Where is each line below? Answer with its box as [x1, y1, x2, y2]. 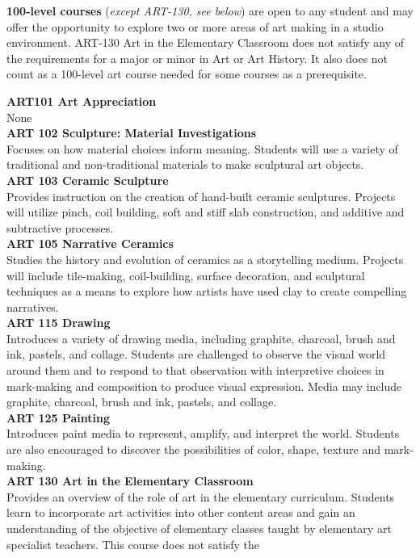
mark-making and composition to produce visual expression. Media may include [6, 377, 402, 394]
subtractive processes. [6, 219, 114, 236]
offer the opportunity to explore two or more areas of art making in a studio [6, 18, 384, 35]
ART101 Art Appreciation [6, 92, 157, 109]
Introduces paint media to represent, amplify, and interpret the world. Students [6, 425, 400, 442]
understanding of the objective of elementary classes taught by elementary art [6, 520, 392, 536]
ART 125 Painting [6, 409, 111, 426]
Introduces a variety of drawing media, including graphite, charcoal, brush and [6, 329, 396, 346]
